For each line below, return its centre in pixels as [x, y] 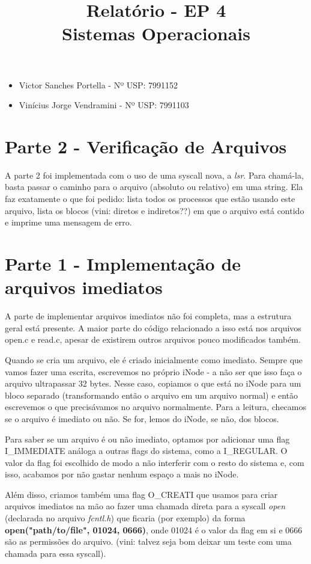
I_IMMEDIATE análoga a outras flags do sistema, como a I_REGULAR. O [146, 451]
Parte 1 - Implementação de [123, 264]
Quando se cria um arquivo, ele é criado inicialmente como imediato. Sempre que [154, 359]
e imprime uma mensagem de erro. [68, 222]
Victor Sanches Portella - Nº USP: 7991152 [98, 84]
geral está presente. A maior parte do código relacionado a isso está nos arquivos [153, 327]
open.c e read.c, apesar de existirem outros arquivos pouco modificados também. [153, 339]
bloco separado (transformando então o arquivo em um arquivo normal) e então [152, 395]
